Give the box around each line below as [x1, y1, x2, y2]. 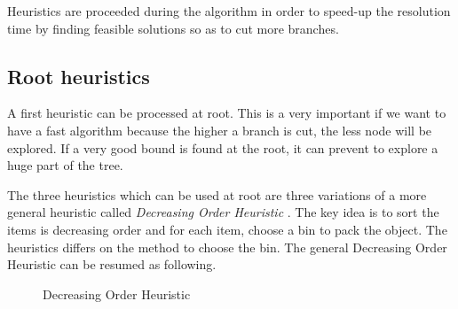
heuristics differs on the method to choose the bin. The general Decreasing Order [7, 237, 447, 256]
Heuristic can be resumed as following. [7, 255, 217, 274]
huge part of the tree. [7, 156, 123, 174]
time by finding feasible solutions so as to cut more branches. [7, 19, 339, 37]
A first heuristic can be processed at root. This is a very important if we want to [7, 104, 446, 122]
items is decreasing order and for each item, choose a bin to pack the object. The [7, 220, 447, 238]
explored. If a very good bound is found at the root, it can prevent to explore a [7, 138, 438, 157]
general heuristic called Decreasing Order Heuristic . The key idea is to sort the [7, 203, 439, 221]
